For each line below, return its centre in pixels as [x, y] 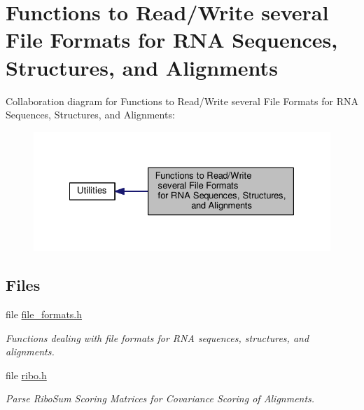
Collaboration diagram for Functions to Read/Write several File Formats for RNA [182, 101]
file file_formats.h [44, 314]
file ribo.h [26, 375]
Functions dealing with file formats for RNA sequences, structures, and [157, 337]
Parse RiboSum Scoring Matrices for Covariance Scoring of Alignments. [160, 398]
